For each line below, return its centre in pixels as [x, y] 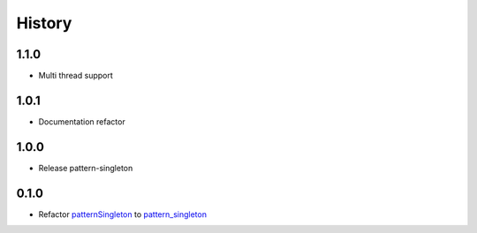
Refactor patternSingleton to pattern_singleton [123, 214]
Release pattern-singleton [86, 168]
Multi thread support [76, 76]
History [44, 23]
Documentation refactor [82, 121]
